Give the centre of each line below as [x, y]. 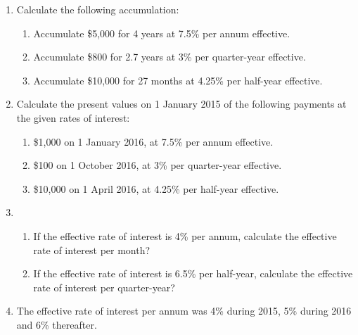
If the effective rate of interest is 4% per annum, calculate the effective [185, 235]
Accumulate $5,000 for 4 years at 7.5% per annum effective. [162, 33]
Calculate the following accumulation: [98, 9]
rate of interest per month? [92, 249]
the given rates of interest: [73, 117]
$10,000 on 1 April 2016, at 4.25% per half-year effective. [156, 188]
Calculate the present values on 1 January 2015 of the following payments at [181, 104]
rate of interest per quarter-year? [104, 287]
